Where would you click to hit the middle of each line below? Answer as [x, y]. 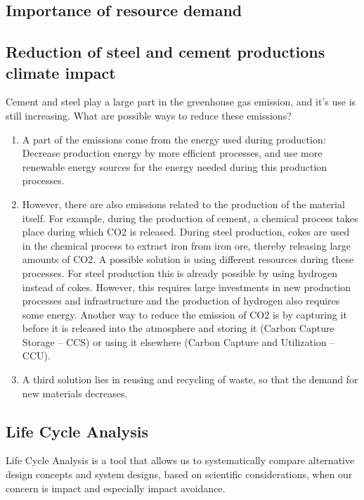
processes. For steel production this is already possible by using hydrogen [180, 273]
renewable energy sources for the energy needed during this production [175, 166]
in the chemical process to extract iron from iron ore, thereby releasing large [187, 245]
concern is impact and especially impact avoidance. [116, 488]
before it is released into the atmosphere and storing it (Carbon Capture [178, 328]
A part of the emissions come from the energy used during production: [174, 139]
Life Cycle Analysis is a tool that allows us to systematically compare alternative [180, 460]
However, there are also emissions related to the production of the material [183, 204]
